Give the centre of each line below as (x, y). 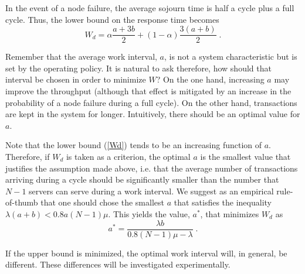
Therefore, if (28, 156)
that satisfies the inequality (223, 202)
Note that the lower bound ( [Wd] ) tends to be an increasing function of (134, 145)
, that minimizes (230, 213)
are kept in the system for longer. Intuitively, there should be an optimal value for (153, 114)
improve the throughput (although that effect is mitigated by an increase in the (148, 91)
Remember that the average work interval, (81, 56)
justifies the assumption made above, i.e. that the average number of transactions (152, 168)
